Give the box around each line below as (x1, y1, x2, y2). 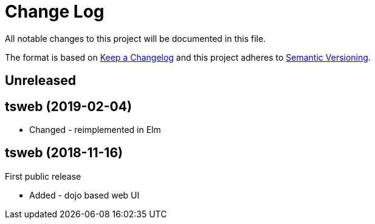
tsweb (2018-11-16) (5, 145, 123, 161)
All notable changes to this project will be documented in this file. (5, 33, 266, 44)
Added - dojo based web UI (29, 189, 140, 200)
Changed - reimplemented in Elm (29, 124, 161, 135)
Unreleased (5, 73, 77, 89)
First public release (5, 171, 81, 182)
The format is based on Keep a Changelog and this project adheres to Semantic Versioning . (5, 52, 371, 63)
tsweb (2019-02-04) (5, 98, 132, 114)
